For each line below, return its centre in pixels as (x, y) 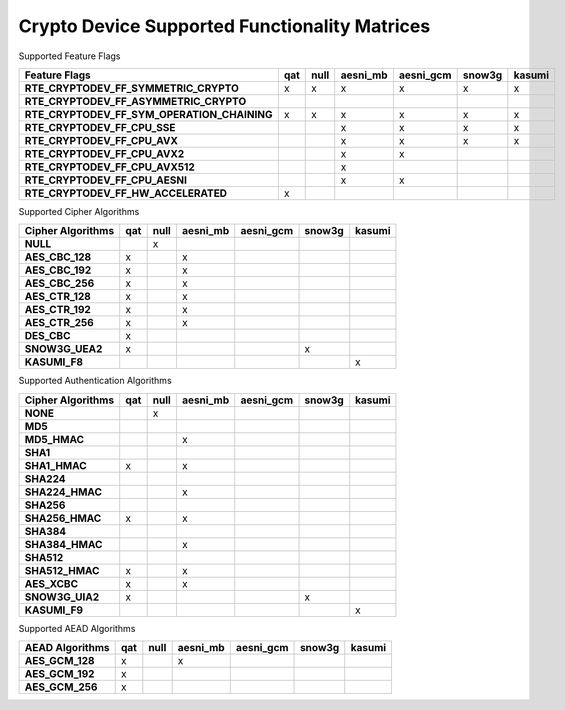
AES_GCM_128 (59, 661)
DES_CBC (47, 336)
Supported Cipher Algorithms (79, 211)
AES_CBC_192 (58, 270)
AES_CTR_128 (58, 297)
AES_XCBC (51, 583)
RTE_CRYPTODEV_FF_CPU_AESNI (105, 180)
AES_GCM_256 (61, 687)
